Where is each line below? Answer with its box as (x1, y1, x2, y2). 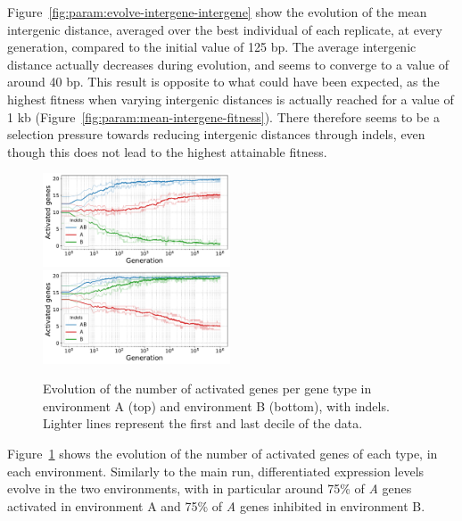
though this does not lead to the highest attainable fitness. (7, 142, 327, 161)
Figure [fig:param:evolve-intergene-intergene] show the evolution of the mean (7, 3, 427, 21)
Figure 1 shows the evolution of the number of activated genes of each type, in (7, 443, 438, 462)
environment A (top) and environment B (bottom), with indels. (43, 396, 390, 415)
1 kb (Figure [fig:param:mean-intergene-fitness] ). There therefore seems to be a (7, 107, 440, 126)
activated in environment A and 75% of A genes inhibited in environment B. (7, 496, 425, 515)
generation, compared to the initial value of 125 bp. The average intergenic (7, 37, 417, 56)
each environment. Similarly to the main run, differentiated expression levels (7, 461, 425, 480)
